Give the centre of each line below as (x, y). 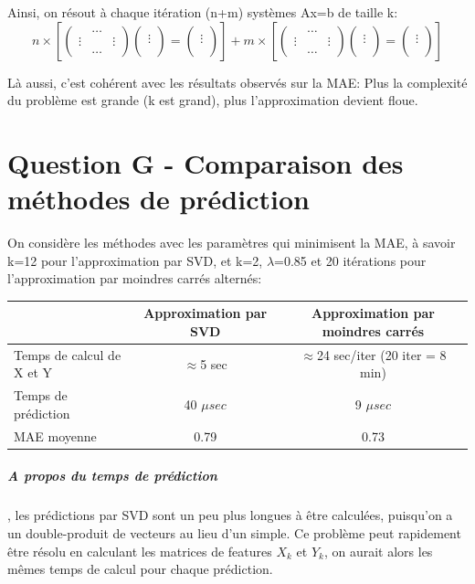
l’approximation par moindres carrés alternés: (135, 278)
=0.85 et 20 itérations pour (350, 260)
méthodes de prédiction (158, 199)
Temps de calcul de (68, 354)
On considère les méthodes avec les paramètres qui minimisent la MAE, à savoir (232, 243)
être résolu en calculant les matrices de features (140, 551)
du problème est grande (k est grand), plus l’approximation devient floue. (213, 100)
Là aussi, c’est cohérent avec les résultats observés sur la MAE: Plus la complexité (237, 82)
